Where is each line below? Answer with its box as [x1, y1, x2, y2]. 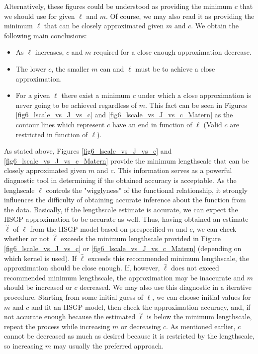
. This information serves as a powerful [113, 165, 232, 176]
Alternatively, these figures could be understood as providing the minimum [4, 1, 233, 11]
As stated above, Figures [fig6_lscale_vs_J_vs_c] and [4, 146, 172, 156]
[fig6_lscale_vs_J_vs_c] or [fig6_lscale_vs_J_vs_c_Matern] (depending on [4, 243, 242, 254]
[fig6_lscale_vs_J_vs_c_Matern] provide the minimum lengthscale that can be [4, 155, 249, 166]
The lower [15, 63, 46, 74]
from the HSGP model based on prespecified [30, 223, 166, 234]
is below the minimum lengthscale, [147, 311, 252, 322]
